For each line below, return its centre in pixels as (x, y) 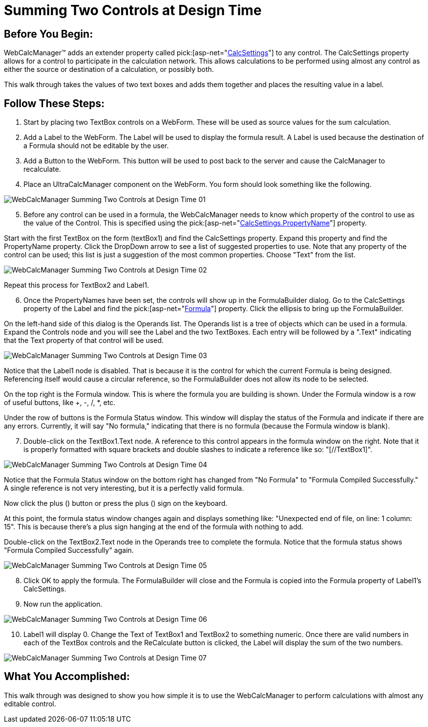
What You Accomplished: (67, 677)
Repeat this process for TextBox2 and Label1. (76, 285)
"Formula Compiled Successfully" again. (69, 550)
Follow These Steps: (54, 103)
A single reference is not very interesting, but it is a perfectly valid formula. (124, 488)
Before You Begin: (49, 34)
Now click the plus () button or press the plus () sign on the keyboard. (116, 503)
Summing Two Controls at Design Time (133, 10)
